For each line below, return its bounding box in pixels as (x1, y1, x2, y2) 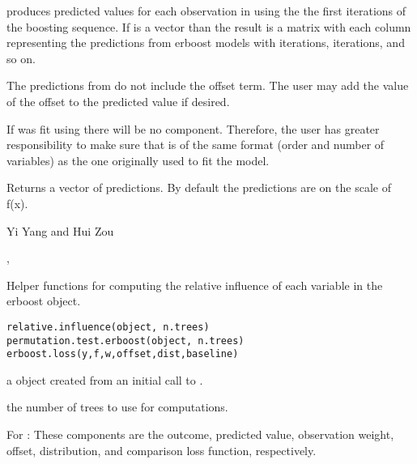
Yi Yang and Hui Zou (6, 222, 114, 239)
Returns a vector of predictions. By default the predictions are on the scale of (6, 179, 391, 196)
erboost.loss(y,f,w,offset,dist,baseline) (6, 348, 239, 360)
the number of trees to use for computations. (6, 398, 228, 415)
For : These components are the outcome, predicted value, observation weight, (6, 426, 394, 443)
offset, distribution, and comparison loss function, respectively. (6, 441, 317, 458)
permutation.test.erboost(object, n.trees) (6, 334, 245, 347)
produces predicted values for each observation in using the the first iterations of (6, 2, 406, 19)
